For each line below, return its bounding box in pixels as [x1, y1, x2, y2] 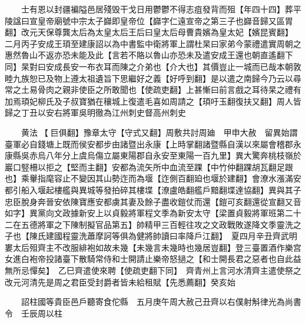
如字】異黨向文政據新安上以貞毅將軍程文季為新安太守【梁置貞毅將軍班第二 [5, 207, 293, 219]
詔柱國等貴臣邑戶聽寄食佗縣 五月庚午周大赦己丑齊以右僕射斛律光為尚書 [21, 295, 301, 308]
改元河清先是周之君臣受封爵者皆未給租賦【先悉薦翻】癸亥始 [5, 275, 235, 288]
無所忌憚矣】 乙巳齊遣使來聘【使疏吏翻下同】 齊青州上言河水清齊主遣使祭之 [5, 264, 301, 277]
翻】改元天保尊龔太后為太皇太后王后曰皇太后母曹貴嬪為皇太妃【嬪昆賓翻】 [5, 26, 289, 38]
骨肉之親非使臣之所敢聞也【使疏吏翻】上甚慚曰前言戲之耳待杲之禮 [37, 83, 293, 96]
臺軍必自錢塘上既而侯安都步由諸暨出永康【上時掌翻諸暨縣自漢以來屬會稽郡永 [5, 137, 301, 150]
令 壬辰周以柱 [5, 307, 62, 319]
